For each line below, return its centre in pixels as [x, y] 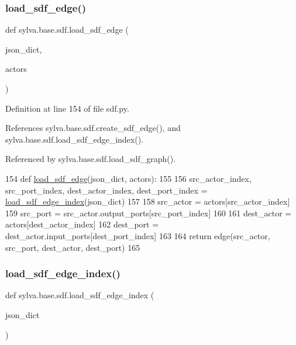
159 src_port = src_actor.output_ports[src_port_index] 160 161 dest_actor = [149, 213]
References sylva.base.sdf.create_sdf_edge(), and [93, 128]
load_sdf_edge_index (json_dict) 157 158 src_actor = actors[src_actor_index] [148, 201]
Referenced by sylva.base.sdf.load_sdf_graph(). [91, 159]
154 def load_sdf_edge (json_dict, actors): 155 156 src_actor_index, [128, 178]
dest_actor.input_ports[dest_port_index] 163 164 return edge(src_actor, [138, 235]
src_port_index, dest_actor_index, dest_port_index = [106, 190]
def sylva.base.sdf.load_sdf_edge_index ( [80, 295]
